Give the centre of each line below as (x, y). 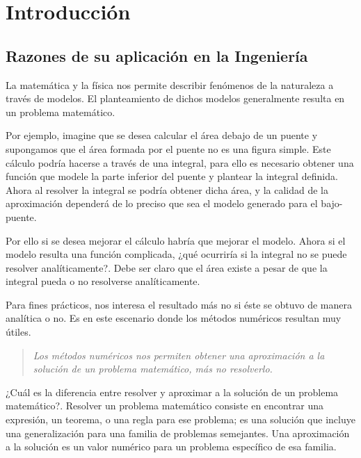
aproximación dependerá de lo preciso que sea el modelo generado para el (162, 203)
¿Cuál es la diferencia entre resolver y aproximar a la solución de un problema (172, 392)
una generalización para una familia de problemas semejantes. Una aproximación (178, 433)
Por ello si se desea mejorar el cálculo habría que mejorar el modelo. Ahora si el (176, 240)
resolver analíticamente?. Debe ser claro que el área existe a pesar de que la (167, 267)
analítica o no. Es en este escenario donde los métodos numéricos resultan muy (174, 318)
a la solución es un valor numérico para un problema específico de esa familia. (171, 447)
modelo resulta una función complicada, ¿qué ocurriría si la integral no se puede (176, 254)
